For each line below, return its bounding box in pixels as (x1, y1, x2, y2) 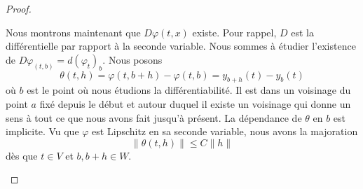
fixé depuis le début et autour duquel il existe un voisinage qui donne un (39, 97, 351, 111)
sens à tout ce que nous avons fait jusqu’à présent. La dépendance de (6, 110, 302, 125)
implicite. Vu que (6, 124, 79, 139)
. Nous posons (102, 52, 163, 66)
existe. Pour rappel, (192, 24, 277, 39)
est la (291, 24, 314, 39)
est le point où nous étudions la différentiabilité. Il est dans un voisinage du (27, 83, 351, 97)
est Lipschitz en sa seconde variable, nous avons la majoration (92, 124, 358, 139)
